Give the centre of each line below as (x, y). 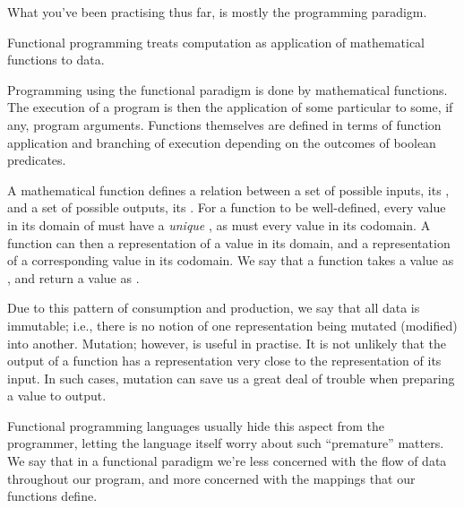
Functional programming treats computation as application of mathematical (216, 42)
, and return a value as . (73, 277)
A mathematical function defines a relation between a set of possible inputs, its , (228, 189)
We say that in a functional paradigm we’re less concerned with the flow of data (227, 461)
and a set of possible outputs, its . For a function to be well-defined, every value (227, 207)
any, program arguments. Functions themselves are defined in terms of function (224, 124)
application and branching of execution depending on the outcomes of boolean (222, 142)
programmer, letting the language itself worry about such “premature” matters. (226, 443)
